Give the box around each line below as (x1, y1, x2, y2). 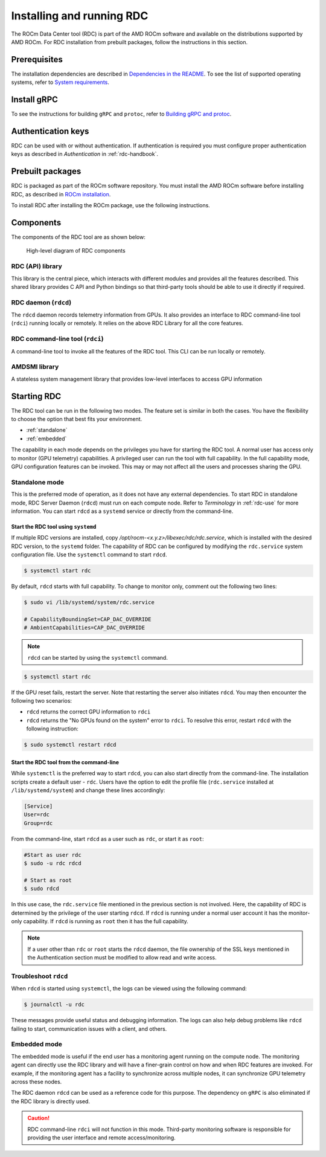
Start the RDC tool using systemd (11, 523, 97, 530)
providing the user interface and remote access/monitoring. (27, 1133, 176, 1141)
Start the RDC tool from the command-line (11, 758, 120, 765)
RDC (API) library (11, 262, 63, 271)
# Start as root (24, 877, 72, 883)
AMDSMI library (11, 363, 59, 371)
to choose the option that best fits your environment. (11, 416, 142, 423)
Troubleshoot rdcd (11, 972, 68, 980)
